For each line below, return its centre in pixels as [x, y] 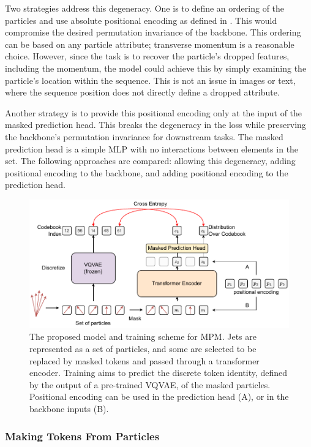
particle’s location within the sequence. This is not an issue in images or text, [150, 80]
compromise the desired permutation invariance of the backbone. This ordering [153, 32]
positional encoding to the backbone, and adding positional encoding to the [147, 172]
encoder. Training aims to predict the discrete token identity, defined [159, 373]
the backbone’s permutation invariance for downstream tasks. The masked [144, 136]
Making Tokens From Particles [82, 436]
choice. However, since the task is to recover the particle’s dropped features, [147, 56]
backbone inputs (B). [69, 408]
